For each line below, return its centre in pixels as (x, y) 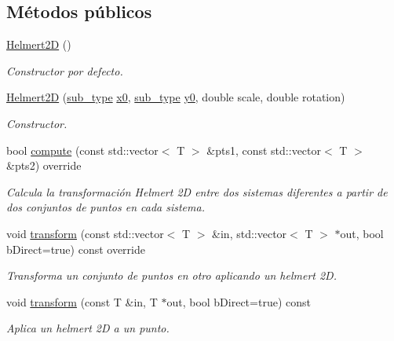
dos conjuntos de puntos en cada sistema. (106, 207)
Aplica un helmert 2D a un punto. (88, 328)
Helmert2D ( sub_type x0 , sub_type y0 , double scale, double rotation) (176, 97)
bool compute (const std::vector (82, 150)
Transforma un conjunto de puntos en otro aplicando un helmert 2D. (171, 275)
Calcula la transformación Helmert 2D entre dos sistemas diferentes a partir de (197, 191)
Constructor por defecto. (65, 70)
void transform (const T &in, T (82, 301)
